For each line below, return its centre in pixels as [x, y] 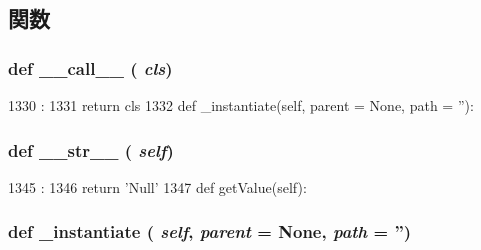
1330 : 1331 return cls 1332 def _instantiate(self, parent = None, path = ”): [241, 105]
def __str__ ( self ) [91, 149]
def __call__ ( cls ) [90, 67]
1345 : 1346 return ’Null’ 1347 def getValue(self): [157, 186]
